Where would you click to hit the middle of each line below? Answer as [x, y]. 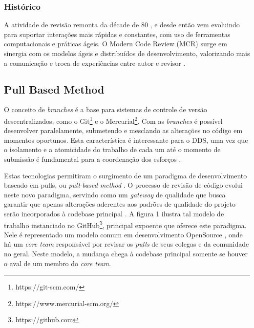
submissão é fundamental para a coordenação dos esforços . [93, 159]
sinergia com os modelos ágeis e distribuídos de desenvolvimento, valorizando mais [127, 53]
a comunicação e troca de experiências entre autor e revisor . [95, 63]
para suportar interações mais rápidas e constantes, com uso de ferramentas [117, 34]
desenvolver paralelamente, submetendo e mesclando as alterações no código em [123, 130]
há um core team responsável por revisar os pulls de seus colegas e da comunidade [127, 244]
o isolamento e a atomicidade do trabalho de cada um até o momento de [112, 149]
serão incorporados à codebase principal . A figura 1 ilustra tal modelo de [114, 213]
